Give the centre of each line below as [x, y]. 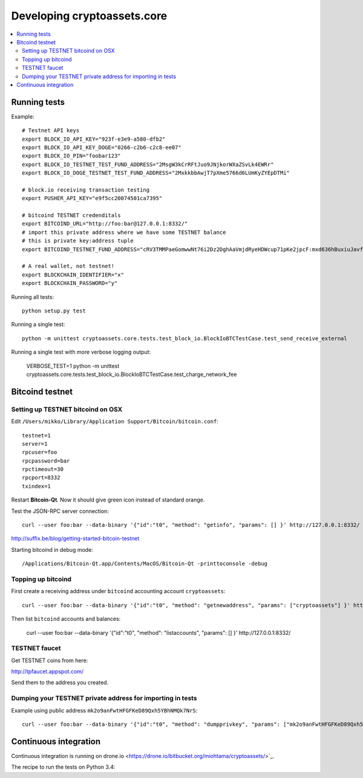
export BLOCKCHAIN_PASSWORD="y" [70, 283]
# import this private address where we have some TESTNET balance [124, 232]
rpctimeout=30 [43, 469]
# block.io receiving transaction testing [86, 190]
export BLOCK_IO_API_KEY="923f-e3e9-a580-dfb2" [94, 139]
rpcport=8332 [41, 478]
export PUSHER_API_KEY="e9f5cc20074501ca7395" [92, 198]
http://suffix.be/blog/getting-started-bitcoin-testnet [75, 538]
